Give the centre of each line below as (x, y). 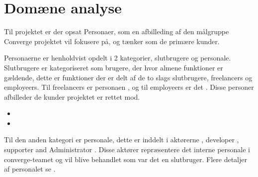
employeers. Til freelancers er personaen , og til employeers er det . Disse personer (129, 87)
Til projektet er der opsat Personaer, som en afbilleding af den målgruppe (117, 31)
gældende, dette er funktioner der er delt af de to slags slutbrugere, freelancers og (128, 77)
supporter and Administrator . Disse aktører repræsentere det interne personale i (127, 149)
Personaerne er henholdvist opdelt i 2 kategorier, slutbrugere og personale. (118, 58)
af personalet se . (30, 169)
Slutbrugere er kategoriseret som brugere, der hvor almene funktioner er (114, 67)
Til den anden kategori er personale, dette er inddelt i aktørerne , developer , (122, 140)
